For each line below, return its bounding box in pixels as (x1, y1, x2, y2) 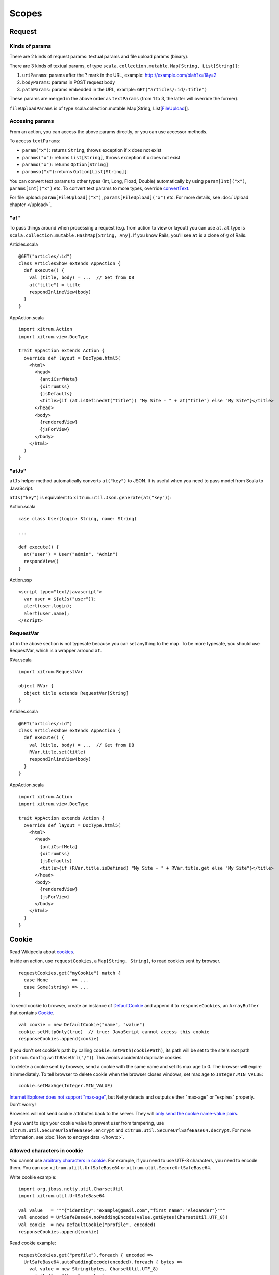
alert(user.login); (23, 603, 72, 609)
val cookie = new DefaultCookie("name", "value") (18, 1022, 145, 1028)
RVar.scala (9, 657, 32, 663)
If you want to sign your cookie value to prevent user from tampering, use (9, 1120, 164, 1126)
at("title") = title (29, 282, 81, 288)
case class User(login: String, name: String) (18, 516, 137, 521)
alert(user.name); (23, 610, 70, 616)
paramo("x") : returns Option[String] (22, 161, 109, 168)
